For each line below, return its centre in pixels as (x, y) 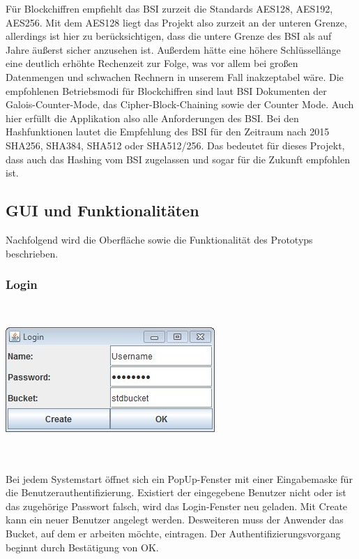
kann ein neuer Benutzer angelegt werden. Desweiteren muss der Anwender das (175, 520)
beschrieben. (32, 253)
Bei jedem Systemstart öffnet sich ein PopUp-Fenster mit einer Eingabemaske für (179, 478)
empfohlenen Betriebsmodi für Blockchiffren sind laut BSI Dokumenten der (166, 90)
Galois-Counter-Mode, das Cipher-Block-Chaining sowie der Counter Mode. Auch (180, 104)
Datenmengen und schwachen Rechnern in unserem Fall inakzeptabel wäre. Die (175, 76)
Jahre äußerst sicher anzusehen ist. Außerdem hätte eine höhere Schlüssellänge (173, 49)
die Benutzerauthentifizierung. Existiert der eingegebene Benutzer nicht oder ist (176, 492)
